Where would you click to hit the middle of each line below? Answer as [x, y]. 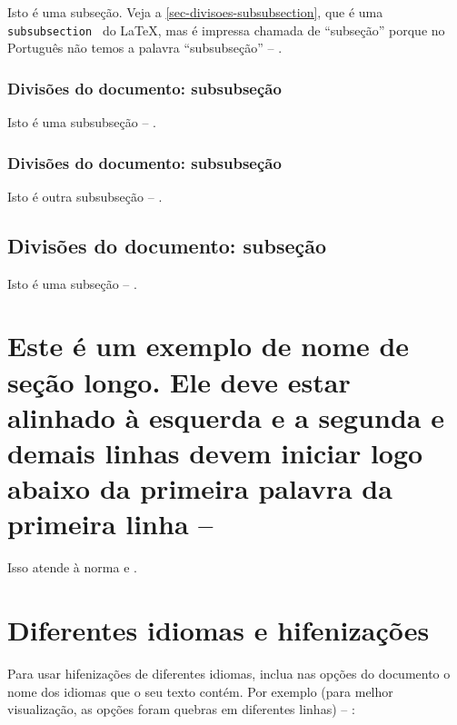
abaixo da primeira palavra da [200, 488]
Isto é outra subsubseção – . [85, 196]
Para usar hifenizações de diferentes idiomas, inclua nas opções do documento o [229, 674]
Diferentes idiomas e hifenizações [219, 630]
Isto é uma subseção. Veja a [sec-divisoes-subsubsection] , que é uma [195, 12]
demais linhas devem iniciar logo [215, 453]
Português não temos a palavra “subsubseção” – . [145, 48]
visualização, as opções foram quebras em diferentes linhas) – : [181, 709]
